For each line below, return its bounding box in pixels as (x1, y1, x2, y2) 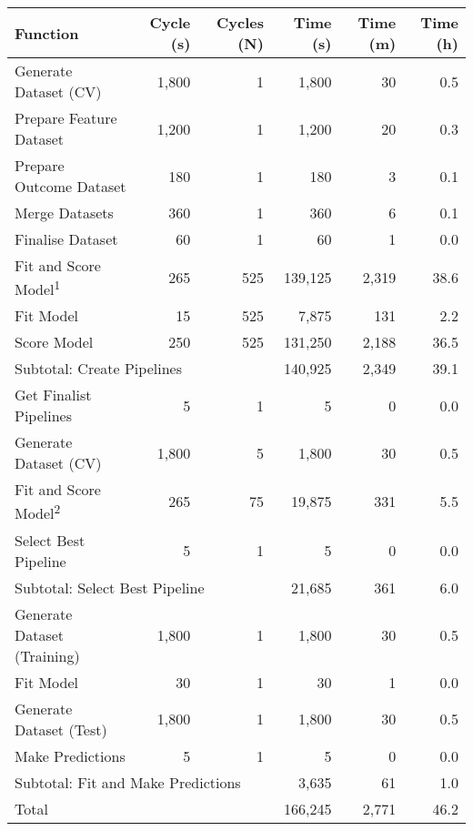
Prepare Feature (15, 107, 117, 128)
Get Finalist (15, 384, 92, 406)
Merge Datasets (15, 202, 114, 223)
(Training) (15, 644, 80, 666)
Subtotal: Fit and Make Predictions (15, 771, 241, 793)
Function (15, 22, 79, 44)
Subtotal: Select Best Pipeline (15, 576, 205, 598)
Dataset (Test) (15, 718, 107, 740)
